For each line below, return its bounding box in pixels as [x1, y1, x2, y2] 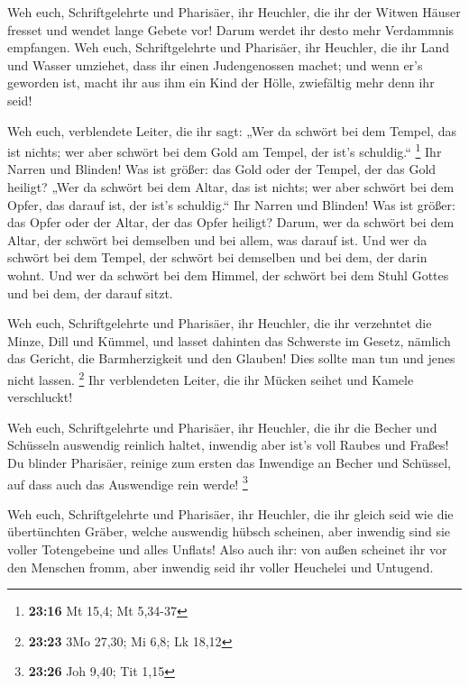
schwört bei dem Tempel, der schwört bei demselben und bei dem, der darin [7, 248, 428, 267]
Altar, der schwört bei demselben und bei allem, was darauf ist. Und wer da [7, 230, 428, 249]
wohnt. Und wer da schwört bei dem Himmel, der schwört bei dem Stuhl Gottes [7, 265, 449, 284]
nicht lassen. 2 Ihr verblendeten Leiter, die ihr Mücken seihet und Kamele [7, 367, 414, 389]
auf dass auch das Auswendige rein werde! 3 [7, 471, 248, 493]
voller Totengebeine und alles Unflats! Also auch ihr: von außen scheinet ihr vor [7, 540, 447, 558]
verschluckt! [7, 388, 73, 407]
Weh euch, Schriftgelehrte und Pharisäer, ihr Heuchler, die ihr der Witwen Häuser [7, 3, 461, 21]
